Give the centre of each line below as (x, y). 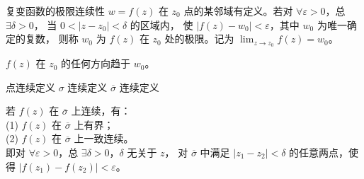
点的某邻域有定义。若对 (238, 11)
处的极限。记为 (199, 39)
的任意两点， (319, 152)
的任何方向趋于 (96, 63)
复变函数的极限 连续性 (55, 11)
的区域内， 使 (161, 24)
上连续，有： (101, 111)
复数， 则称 (52, 39)
